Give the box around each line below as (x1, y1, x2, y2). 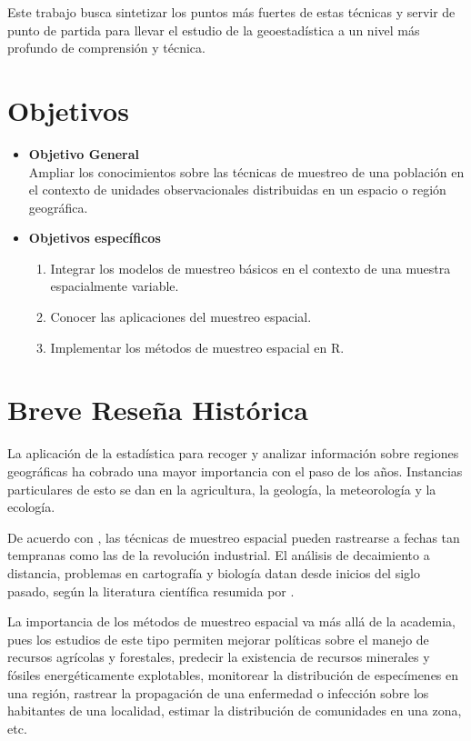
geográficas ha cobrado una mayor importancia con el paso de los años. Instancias (7, 461, 463, 480)
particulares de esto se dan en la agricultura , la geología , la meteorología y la (7, 479, 436, 498)
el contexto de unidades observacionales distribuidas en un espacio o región (28, 180, 446, 199)
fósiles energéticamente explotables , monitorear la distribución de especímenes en (7, 665, 459, 684)
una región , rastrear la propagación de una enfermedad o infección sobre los (7, 683, 429, 702)
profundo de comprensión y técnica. (7, 38, 205, 57)
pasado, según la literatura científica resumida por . (7, 581, 295, 600)
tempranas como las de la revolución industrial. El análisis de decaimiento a (7, 546, 430, 565)
